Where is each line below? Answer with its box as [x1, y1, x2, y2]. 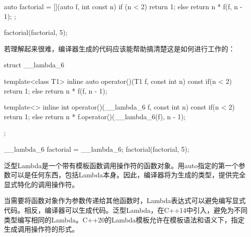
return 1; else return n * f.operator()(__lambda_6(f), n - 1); [4, 111, 186, 121]
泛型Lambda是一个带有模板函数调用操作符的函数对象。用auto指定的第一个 [4, 160, 239, 170]
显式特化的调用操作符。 [4, 179, 79, 189]
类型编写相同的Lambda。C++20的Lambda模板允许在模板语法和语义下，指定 [4, 214, 245, 224]
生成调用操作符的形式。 [4, 224, 79, 234]
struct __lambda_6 [4, 60, 65, 70]
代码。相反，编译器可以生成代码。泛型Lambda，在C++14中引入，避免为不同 [4, 205, 248, 215]
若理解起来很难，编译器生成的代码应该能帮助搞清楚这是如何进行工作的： [4, 43, 235, 53]
